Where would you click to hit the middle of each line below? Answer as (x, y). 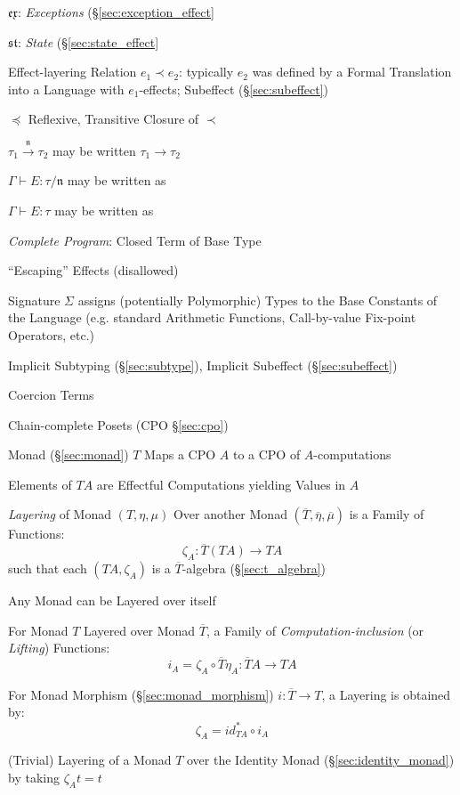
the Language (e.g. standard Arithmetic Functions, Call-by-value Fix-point (212, 317)
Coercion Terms (51, 395)
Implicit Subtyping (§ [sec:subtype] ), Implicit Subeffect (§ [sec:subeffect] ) (203, 365)
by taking (34, 777)
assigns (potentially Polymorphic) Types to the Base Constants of (258, 300)
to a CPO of (266, 454)
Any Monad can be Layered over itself (112, 600)
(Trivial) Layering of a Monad (90, 760)
